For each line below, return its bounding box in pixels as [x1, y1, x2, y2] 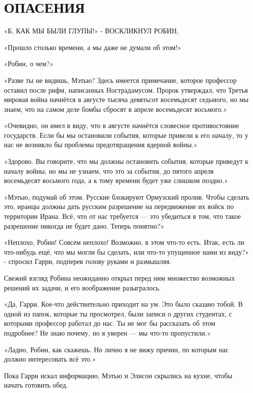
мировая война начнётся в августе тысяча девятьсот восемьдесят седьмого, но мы [4, 94, 249, 105]
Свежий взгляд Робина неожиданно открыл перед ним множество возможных [4, 273, 235, 283]
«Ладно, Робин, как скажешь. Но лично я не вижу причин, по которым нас [4, 344, 229, 354]
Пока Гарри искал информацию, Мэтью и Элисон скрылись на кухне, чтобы [4, 370, 232, 380]
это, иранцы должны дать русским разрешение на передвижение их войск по [4, 201, 234, 211]
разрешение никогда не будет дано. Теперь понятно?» [4, 220, 164, 231]
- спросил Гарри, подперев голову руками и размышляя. [4, 256, 172, 266]
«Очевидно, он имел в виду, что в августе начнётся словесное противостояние [4, 120, 239, 131]
